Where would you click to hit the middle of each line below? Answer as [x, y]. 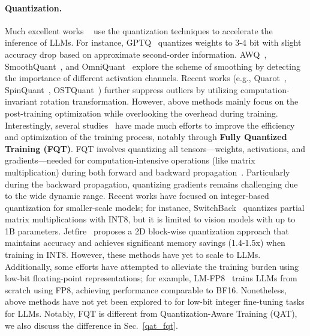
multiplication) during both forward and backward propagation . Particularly [148, 172]
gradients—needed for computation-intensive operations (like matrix [130, 160]
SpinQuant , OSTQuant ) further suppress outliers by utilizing [121, 89]
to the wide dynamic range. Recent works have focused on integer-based [137, 196]
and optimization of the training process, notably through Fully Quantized [146, 137]
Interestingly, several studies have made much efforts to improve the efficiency [150, 125]
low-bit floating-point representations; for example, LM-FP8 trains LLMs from [151, 278]
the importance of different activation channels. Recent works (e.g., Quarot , [146, 78]
